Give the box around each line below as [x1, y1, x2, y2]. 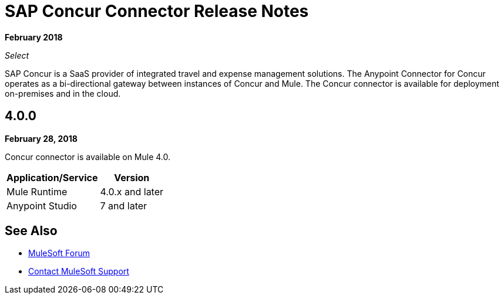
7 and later [100, 199, 147, 212]
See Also [5, 223, 58, 239]
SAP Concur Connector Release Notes [5, 1, 309, 21]
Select [5, 50, 29, 60]
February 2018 [5, 32, 63, 42]
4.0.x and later [100, 185, 164, 198]
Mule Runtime [6, 185, 68, 198]
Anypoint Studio [6, 199, 77, 212]
